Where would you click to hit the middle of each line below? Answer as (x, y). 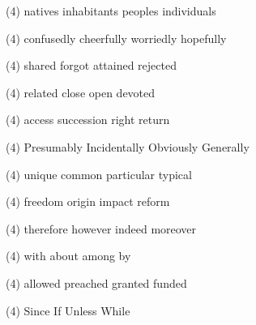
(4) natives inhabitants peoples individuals (111, 11)
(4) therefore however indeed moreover (101, 228)
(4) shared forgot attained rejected (91, 65)
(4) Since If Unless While (68, 310)
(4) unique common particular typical (99, 174)
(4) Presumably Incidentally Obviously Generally (128, 146)
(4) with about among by (68, 256)
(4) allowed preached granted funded (96, 282)
